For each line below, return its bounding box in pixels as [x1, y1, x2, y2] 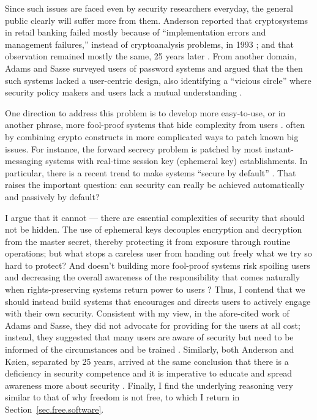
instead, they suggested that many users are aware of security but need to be [5, 331, 294, 343]
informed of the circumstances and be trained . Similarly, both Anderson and [5, 343, 294, 356]
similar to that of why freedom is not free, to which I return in [5, 391, 240, 403]
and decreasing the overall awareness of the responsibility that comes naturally [5, 271, 300, 283]
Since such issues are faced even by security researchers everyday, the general [5, 2, 293, 14]
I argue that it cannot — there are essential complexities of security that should [5, 211, 305, 223]
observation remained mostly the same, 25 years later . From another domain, [5, 50, 297, 62]
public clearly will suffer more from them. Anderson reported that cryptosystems [5, 13, 308, 26]
